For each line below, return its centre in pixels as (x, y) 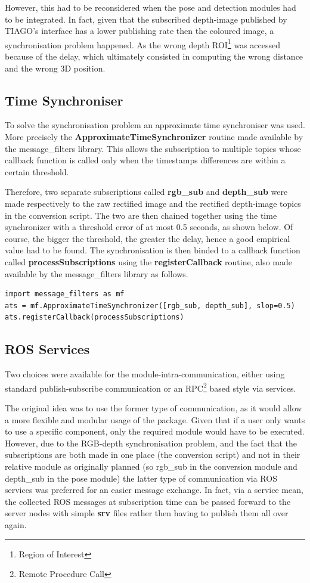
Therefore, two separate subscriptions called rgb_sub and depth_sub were (146, 192)
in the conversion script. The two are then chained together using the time (141, 215)
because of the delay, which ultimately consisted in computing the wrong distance (154, 56)
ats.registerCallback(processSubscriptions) (94, 317)
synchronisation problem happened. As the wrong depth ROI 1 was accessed (143, 44)
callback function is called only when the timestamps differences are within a (145, 160)
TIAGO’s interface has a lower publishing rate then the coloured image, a (139, 31)
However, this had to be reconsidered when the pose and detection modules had (151, 7)
